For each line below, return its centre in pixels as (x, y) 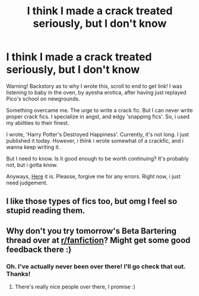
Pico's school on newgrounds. (43, 99)
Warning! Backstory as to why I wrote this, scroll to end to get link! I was (94, 86)
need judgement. (27, 182)
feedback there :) (39, 249)
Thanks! (18, 273)
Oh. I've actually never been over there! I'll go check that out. (96, 266)
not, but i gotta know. (32, 165)
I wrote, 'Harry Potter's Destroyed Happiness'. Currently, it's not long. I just (97, 134)
